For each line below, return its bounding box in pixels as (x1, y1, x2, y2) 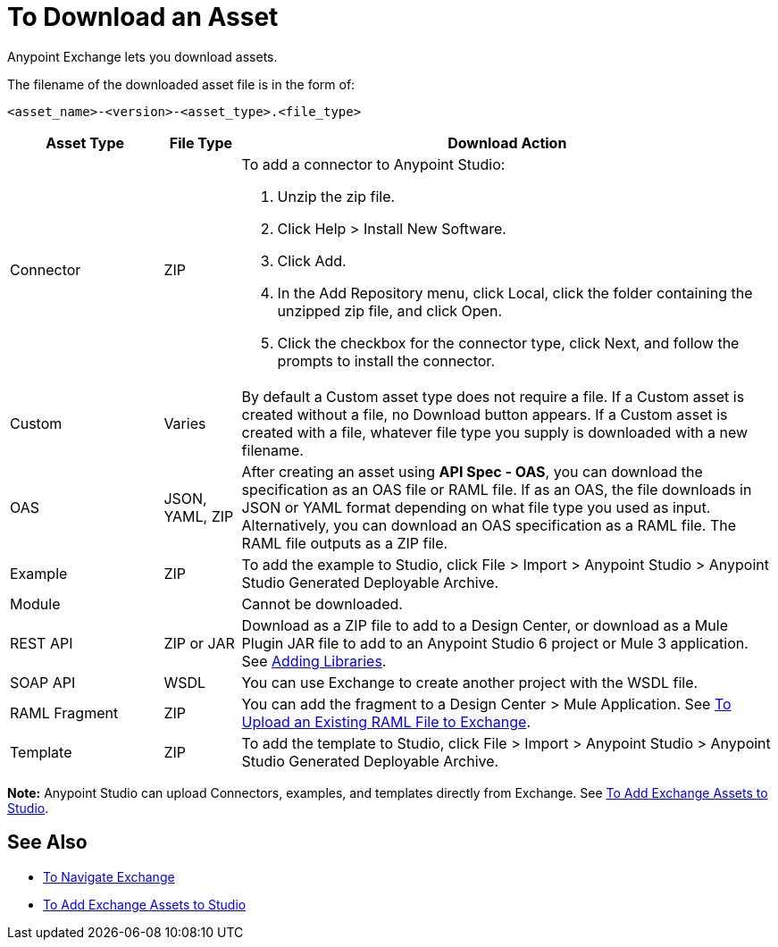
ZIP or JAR (163, 633, 235, 652)
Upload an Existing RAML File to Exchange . (241, 712, 531, 731)
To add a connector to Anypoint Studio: (241, 155, 506, 173)
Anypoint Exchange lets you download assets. (7, 48, 278, 64)
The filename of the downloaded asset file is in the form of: (7, 76, 356, 92)
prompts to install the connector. (277, 351, 495, 370)
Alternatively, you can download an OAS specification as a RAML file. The (241, 515, 737, 534)
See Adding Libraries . (241, 651, 387, 670)
